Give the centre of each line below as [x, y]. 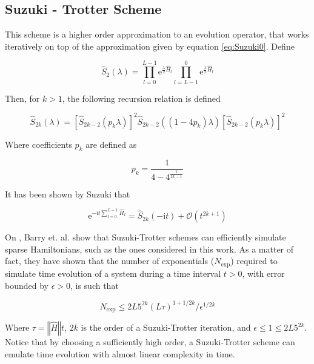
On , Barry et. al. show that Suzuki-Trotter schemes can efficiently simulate [145, 237]
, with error [263, 273]
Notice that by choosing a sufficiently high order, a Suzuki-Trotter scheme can [150, 342]
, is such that [94, 285]
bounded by [27, 285]
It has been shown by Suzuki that [68, 194]
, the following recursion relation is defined [141, 98]
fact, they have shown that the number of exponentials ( [110, 261]
